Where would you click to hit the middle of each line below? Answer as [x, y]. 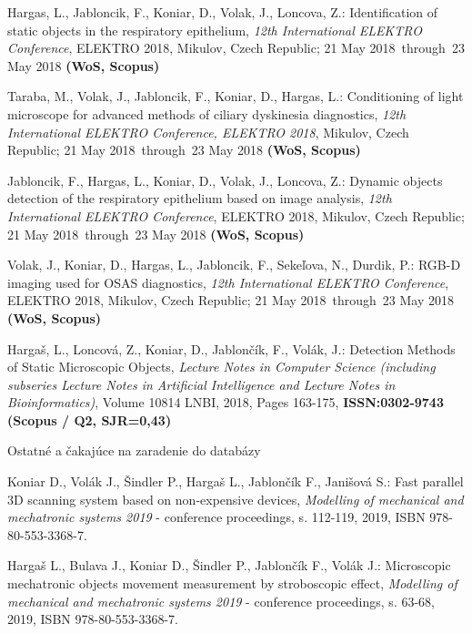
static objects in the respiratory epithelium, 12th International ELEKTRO [215, 30]
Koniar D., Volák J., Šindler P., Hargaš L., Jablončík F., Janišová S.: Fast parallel [236, 481]
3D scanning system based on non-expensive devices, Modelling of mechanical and [236, 499]
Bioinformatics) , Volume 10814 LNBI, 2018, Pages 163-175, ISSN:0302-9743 [226, 402]
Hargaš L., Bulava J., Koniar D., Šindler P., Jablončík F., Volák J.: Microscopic [229, 565]
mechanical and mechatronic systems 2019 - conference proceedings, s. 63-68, [221, 601]
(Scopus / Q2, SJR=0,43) [90, 419]
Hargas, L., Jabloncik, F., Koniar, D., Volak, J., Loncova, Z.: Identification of [223, 12]
